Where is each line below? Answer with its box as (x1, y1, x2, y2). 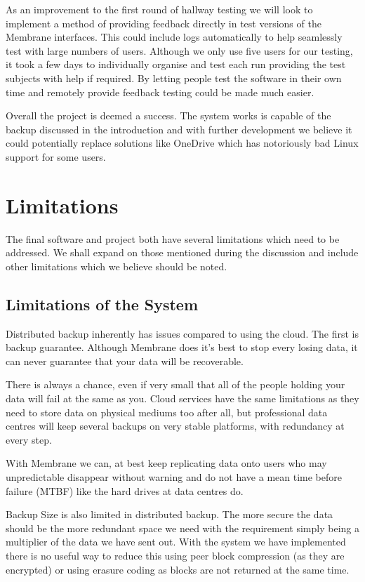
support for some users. (6, 149, 106, 164)
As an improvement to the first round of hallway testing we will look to (6, 2, 313, 16)
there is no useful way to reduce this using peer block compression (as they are (6, 548, 345, 562)
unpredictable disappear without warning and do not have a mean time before (6, 469, 342, 484)
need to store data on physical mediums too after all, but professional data (6, 404, 328, 419)
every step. (6, 432, 52, 447)
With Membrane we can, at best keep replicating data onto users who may (6, 456, 327, 470)
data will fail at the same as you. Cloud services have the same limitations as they (6, 391, 359, 406)
